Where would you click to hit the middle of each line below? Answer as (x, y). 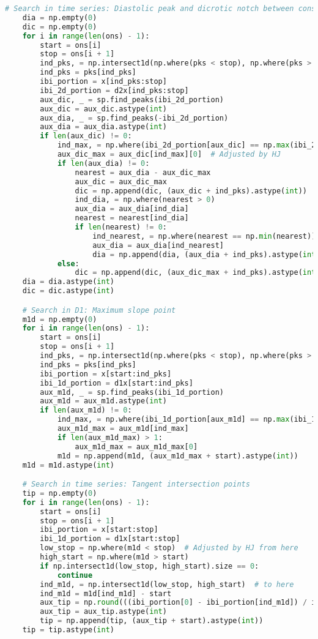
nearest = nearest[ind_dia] (132, 218)
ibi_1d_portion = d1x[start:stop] (110, 539)
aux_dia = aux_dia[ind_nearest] (158, 245)
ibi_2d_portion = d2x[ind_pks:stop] (114, 90)
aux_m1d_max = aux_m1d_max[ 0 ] (136, 447)
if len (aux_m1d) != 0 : (86, 410)
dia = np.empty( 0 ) (60, 17)
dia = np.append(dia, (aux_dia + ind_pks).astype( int (204, 254)
